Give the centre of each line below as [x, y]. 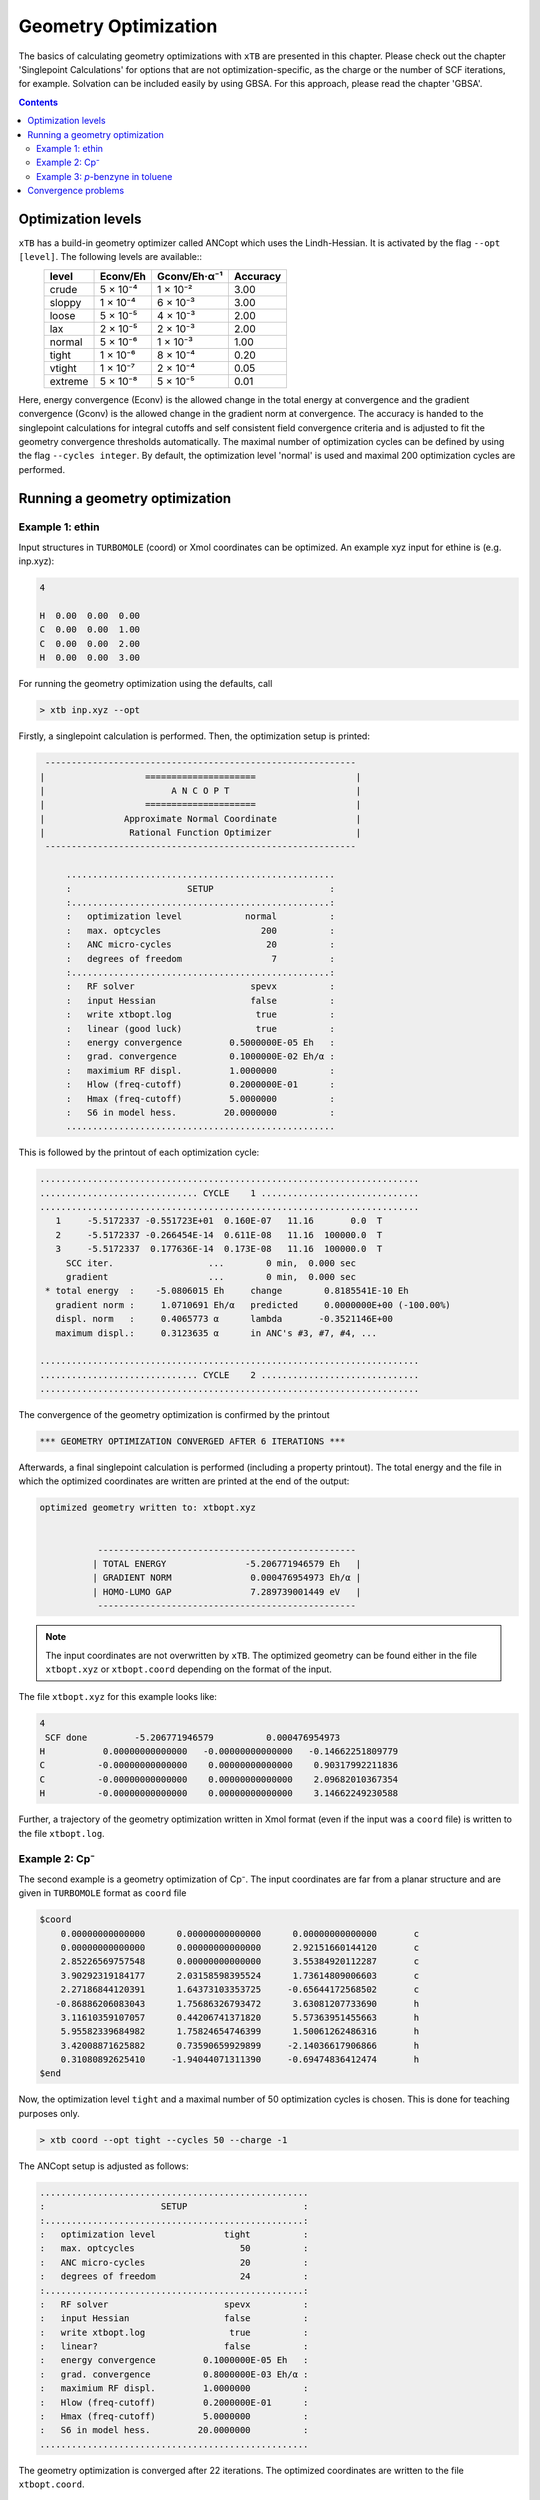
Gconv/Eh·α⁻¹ [190, 276]
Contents [38, 102]
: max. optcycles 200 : [200, 930]
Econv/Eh [123, 276]
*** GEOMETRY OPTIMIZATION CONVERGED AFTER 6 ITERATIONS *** [192, 1441]
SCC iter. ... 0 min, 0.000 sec [211, 1263]
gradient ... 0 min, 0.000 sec [211, 1276]
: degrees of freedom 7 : [200, 958]
